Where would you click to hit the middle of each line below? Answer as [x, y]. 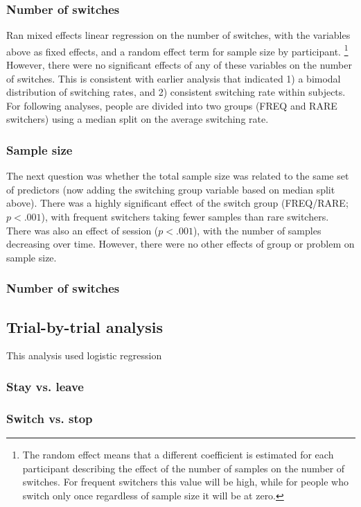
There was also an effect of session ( [82, 230]
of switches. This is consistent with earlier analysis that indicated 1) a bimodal [174, 78]
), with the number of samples [257, 230]
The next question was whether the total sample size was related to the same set [178, 176]
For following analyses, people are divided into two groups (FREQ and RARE [172, 105]
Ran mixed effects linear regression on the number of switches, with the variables [178, 35]
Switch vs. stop [50, 418]
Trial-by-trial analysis [85, 326]
